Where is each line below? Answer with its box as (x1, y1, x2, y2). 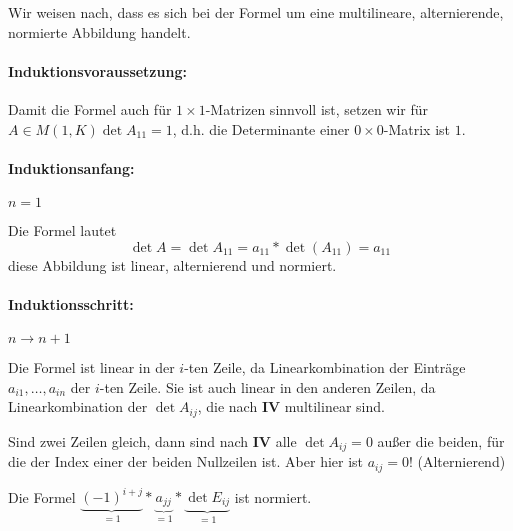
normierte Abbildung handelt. (8, 21, 191, 42)
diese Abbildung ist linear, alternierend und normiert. (8, 254, 337, 275)
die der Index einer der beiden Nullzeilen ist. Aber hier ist (8, 451, 364, 472)
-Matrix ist (383, 118, 451, 139)
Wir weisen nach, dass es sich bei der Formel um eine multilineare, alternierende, (8, 2, 504, 22)
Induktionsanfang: (8, 157, 135, 178)
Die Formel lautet (8, 219, 117, 240)
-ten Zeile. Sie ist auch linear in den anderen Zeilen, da (99, 376, 436, 397)
